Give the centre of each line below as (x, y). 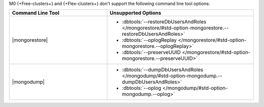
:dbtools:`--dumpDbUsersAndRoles (163, 70)
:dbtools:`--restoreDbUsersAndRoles (164, 22)
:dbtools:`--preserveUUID (151, 52)
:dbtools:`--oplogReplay (149, 40)
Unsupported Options (135, 13)
